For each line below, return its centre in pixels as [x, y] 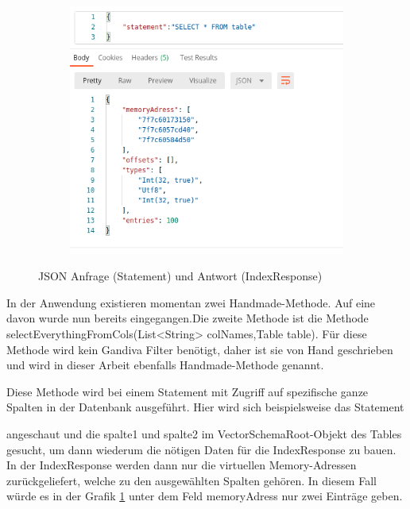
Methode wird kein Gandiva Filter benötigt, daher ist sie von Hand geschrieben [200, 349]
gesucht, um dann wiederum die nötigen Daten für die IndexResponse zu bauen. [201, 449]
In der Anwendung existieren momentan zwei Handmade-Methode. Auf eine [191, 302]
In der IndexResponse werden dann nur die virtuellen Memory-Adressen [182, 465]
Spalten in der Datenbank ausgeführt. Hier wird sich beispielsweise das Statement [205, 407]
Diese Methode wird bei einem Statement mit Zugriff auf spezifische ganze [188, 391]
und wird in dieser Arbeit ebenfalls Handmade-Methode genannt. [165, 365]
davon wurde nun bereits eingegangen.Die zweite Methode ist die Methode [188, 318]
